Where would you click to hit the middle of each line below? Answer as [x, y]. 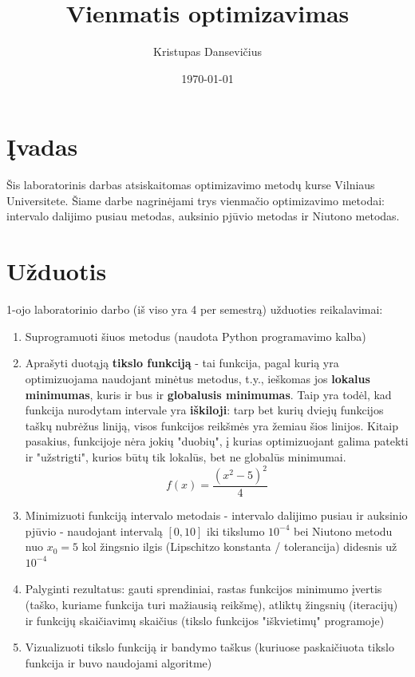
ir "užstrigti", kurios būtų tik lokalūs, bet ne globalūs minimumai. [186, 456]
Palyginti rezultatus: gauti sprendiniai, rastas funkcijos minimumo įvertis [204, 589]
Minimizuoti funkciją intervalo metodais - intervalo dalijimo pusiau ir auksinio [216, 515]
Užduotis [57, 271]
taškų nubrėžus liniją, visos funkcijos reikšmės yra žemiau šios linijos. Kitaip [211, 425]
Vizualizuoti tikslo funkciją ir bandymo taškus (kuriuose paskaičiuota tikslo [210, 647]
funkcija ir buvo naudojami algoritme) [119, 662]
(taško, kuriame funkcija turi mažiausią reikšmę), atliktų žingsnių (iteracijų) [211, 604]
